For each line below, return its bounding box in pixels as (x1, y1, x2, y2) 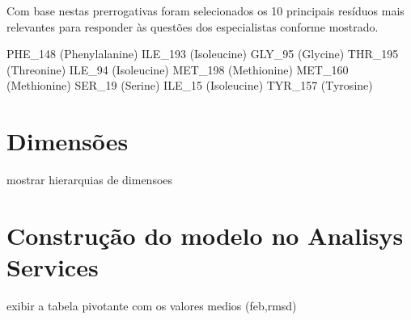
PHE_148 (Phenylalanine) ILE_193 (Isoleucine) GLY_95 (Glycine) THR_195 (6, 45, 399, 62)
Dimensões (6, 124, 129, 158)
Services (6, 251, 99, 284)
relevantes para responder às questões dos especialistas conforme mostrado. (6, 18, 379, 35)
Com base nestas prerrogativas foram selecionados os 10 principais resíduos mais (6, 2, 405, 19)
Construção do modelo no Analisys (6, 218, 404, 251)
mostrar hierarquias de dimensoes (6, 171, 173, 188)
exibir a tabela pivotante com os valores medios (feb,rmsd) (6, 297, 297, 314)
